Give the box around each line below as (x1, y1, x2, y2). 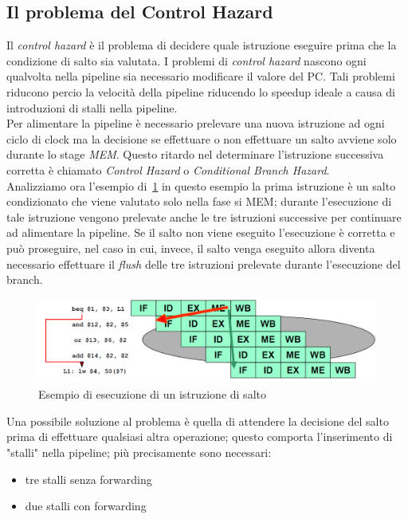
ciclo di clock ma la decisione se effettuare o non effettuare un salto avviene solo (6, 130, 397, 147)
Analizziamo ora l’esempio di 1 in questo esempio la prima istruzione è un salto (6, 177, 396, 194)
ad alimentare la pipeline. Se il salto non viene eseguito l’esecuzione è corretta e (6, 224, 395, 241)
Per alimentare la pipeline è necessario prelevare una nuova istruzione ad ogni (6, 115, 385, 132)
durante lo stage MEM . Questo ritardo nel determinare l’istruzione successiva (6, 146, 384, 163)
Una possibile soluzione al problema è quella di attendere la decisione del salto (6, 412, 389, 429)
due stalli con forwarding (25, 497, 147, 514)
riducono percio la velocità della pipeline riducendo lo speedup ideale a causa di (6, 83, 395, 100)
